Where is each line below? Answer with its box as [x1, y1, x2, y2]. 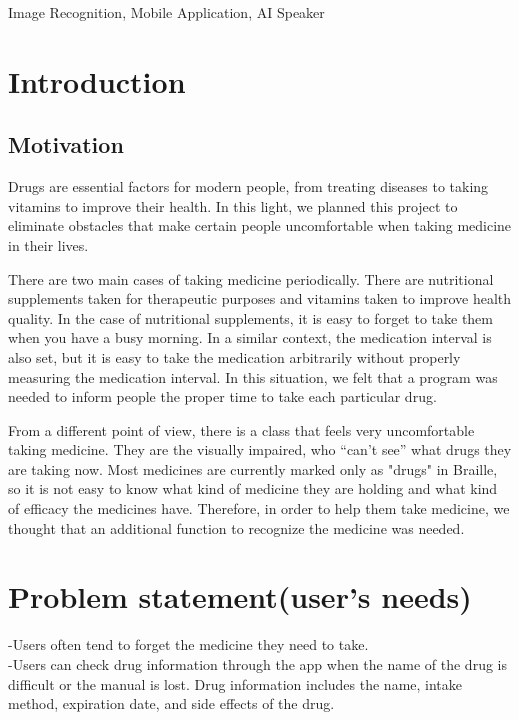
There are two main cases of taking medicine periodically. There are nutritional [8, 268, 494, 289]
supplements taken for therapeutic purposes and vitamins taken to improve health [8, 288, 512, 309]
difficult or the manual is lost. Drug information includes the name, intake [8, 673, 463, 694]
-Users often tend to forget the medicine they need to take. [8, 634, 369, 655]
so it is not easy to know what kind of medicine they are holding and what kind [8, 478, 498, 499]
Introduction [8, 60, 186, 101]
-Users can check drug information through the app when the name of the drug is [8, 653, 507, 674]
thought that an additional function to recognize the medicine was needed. [8, 517, 465, 538]
